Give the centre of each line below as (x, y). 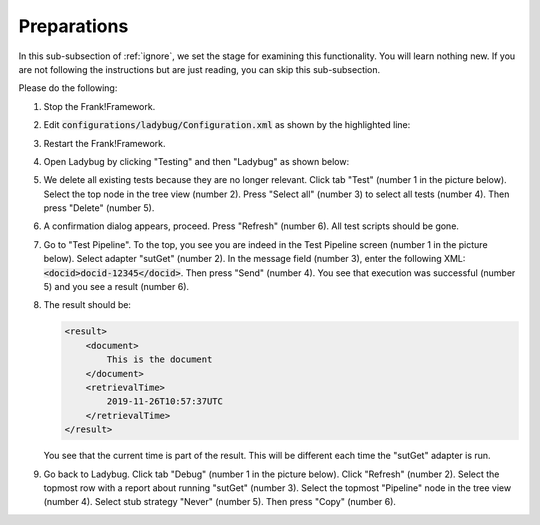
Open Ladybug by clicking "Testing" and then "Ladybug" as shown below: (196, 161)
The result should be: (87, 305)
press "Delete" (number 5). (99, 208)
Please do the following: (68, 88)
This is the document (159, 359)
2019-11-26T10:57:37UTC (165, 401)
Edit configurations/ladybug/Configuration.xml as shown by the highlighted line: (227, 125)
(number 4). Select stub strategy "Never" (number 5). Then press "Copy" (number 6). (220, 502)
